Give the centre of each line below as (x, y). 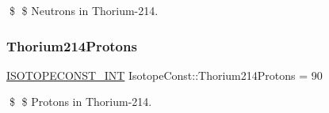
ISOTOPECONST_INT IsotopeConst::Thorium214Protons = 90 (164, 75)
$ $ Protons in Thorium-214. (80, 102)
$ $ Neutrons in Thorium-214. (84, 10)
